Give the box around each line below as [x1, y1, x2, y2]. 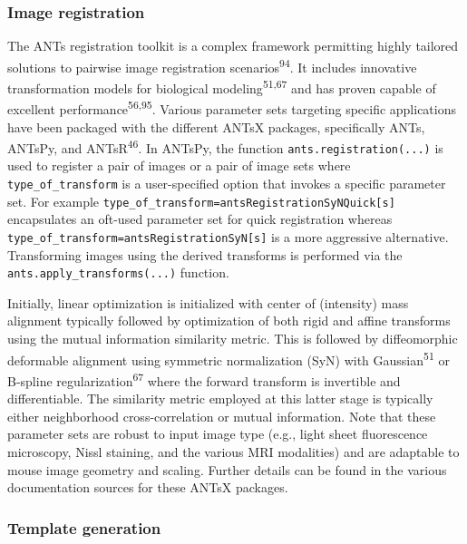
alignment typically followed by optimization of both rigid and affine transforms [7, 311, 451, 330]
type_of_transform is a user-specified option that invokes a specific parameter [7, 174, 446, 193]
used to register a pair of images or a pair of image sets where [7, 156, 351, 175]
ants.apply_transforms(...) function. [7, 263, 229, 282]
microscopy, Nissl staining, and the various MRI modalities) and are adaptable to [7, 442, 460, 461]
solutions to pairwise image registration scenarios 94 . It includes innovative [7, 54, 417, 76]
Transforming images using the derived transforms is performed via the [7, 245, 403, 264]
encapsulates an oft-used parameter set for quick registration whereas [7, 209, 393, 228]
